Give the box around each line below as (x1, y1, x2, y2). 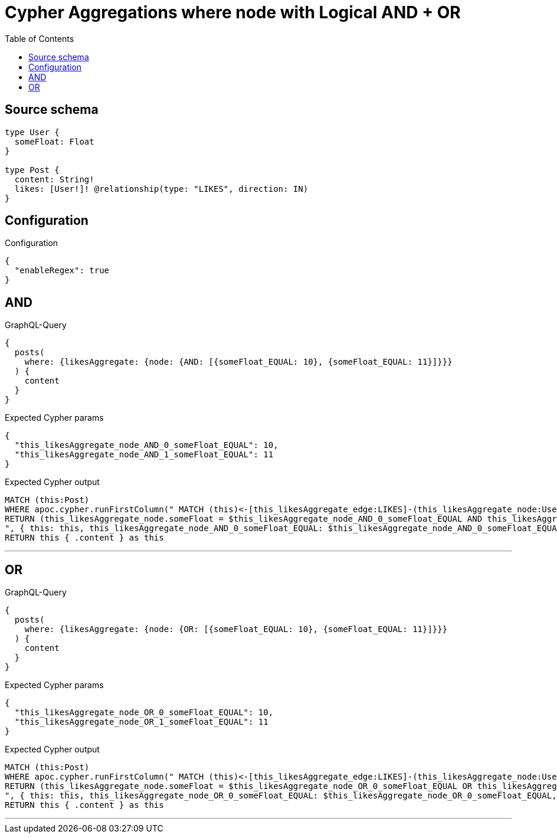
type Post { (5, 165, 60, 175)
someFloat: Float (14, 136, 94, 146)
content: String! (14, 174, 94, 184)
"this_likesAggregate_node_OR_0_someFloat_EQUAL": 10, (14, 708, 274, 718)
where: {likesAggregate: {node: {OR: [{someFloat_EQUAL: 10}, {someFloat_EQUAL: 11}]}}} (24, 624, 448, 634)
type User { (5, 127, 60, 137)
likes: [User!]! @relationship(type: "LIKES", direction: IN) (14, 184, 309, 194)
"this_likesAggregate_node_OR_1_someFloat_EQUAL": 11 (14, 717, 268, 727)
